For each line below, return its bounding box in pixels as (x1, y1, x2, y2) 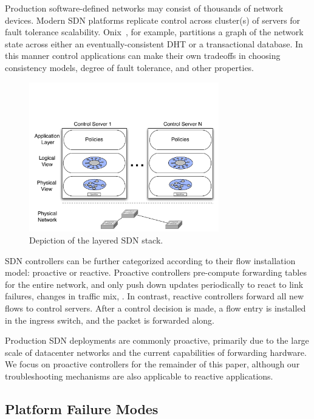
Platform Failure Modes (5, 399, 159, 418)
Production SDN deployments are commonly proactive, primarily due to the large (5, 334, 309, 347)
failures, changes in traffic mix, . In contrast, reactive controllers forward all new (5, 290, 304, 302)
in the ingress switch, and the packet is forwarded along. (5, 313, 214, 326)
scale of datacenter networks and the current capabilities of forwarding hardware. (5, 346, 307, 358)
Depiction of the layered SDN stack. (29, 234, 163, 247)
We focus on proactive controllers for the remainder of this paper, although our (5, 358, 300, 370)
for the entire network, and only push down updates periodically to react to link (5, 278, 304, 290)
